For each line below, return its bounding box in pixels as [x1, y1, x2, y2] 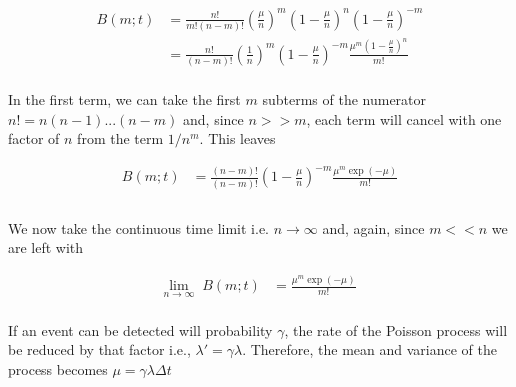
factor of [8, 128, 60, 149]
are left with [8, 237, 84, 258]
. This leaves [199, 128, 276, 149]
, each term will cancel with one [306, 108, 502, 129]
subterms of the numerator [262, 89, 427, 110]
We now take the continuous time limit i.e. [8, 217, 270, 238]
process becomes [8, 358, 108, 379]
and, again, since [322, 217, 425, 238]
